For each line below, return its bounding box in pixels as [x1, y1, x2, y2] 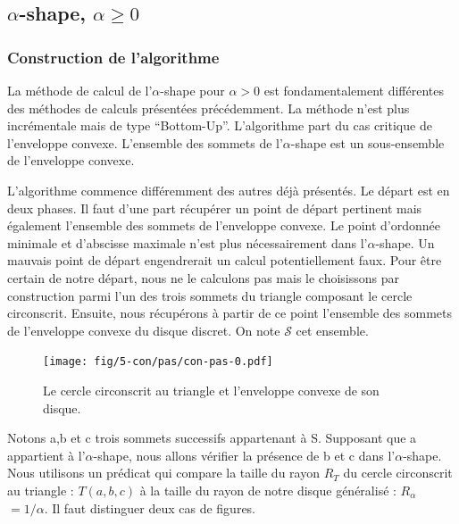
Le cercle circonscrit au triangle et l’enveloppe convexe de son [43, 380, 380, 399]
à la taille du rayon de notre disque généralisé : [139, 480, 396, 499]
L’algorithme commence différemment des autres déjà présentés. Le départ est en [7, 180, 450, 199]
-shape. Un [375, 233, 435, 252]
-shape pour [160, 81, 225, 99]
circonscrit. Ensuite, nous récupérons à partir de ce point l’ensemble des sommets [7, 304, 453, 322]
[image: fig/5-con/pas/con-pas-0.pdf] [43, 355, 273, 369]
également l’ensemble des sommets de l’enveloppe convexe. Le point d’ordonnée [7, 216, 441, 235]
